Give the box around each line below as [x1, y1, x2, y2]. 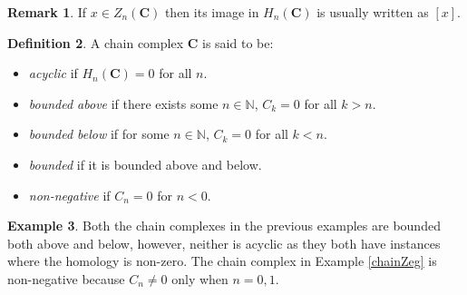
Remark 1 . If [7, 3, 87, 21]
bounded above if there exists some [28, 93, 219, 113]
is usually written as [316, 3, 429, 21]
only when [171, 269, 229, 288]
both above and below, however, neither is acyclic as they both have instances [7, 233, 441, 252]
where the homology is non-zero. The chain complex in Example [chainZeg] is [7, 251, 437, 270]
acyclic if [28, 64, 78, 83]
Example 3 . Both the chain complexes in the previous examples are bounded [7, 216, 441, 235]
